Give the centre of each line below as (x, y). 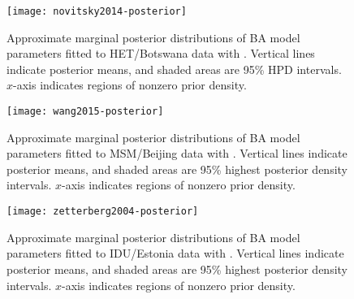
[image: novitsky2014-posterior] (97, 11)
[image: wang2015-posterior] (85, 112)
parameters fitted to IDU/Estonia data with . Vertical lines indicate (175, 253)
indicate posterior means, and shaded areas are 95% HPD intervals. (174, 69)
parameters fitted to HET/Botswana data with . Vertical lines (161, 53)
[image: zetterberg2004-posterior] (103, 212)
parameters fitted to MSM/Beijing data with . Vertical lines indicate (177, 153)
